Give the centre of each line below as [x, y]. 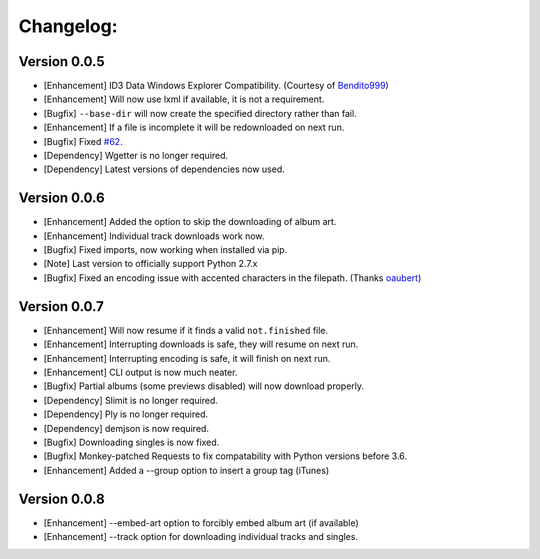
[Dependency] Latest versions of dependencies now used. [164, 169]
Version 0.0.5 [61, 61]
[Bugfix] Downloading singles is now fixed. [131, 442]
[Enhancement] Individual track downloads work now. [154, 236]
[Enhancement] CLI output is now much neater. [140, 372]
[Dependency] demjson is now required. [126, 428]
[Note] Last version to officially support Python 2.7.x [150, 264]
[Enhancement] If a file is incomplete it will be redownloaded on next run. [194, 127]
